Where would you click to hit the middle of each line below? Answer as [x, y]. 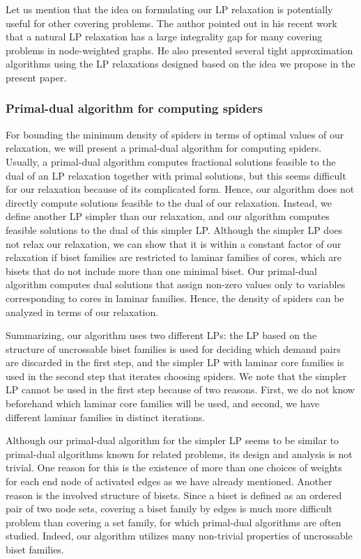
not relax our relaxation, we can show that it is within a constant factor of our [174, 243]
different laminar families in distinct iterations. [106, 417]
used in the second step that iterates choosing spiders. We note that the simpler [176, 376]
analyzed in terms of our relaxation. [82, 312]
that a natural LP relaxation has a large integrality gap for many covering [164, 37]
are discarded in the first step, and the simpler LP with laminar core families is [175, 362]
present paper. [36, 77]
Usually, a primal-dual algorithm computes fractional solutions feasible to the [171, 161]
